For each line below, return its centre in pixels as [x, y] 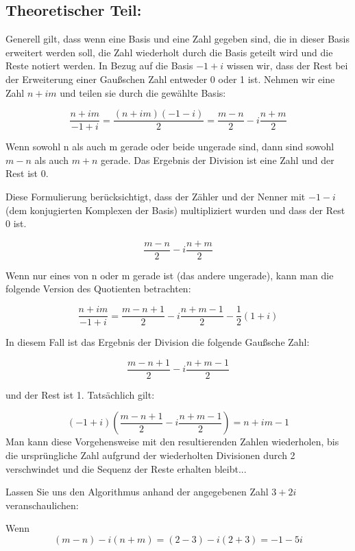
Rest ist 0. [27, 173]
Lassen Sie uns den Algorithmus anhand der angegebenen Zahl [137, 492]
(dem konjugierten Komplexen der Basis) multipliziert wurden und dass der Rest [175, 210]
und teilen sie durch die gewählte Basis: [143, 92]
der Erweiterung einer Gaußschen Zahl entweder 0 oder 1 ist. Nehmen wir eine [170, 79]
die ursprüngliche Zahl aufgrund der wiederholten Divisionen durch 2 [150, 455]
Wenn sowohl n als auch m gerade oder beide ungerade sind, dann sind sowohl [170, 146]
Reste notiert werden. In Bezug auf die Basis [99, 66]
